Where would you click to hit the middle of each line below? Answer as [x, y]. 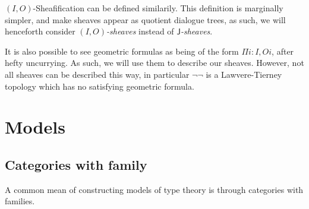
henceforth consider [40, 31]
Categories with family [76, 164]
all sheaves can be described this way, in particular [97, 74]
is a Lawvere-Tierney [244, 74]
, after [283, 51]
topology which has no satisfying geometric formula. [100, 86]
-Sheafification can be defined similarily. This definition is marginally [158, 8]
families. [20, 201]
